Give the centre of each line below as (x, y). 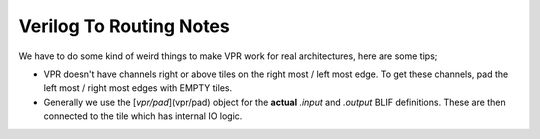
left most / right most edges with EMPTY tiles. (138, 88)
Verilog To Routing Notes (124, 26)
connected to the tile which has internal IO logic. (143, 116)
